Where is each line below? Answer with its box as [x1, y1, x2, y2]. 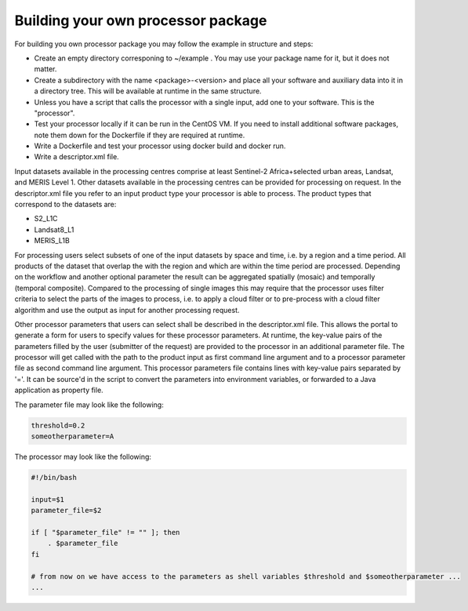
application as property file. [14, 385, 103, 395]
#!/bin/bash [31, 473, 78, 482]
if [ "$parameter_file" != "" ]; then [31, 528, 180, 536]
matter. [34, 64, 57, 74]
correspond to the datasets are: [14, 200, 117, 209]
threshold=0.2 [31, 420, 85, 430]
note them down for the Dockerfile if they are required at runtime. [34, 130, 245, 140]
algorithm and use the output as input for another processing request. [14, 305, 240, 315]
